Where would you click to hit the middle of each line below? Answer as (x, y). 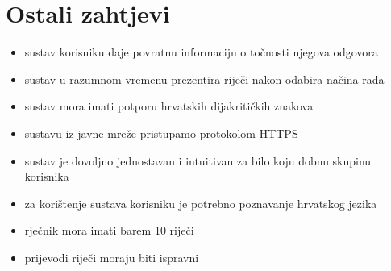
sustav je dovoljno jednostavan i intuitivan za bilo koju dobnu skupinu (198, 160)
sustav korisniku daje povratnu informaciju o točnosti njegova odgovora (201, 52)
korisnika (47, 176)
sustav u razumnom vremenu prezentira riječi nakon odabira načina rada (204, 79)
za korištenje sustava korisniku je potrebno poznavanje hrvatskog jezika (201, 203)
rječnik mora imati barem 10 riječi (109, 230)
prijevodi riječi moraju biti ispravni (112, 257)
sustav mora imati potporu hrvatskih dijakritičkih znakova (169, 106)
